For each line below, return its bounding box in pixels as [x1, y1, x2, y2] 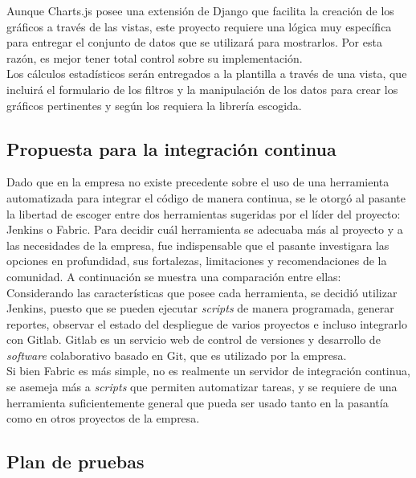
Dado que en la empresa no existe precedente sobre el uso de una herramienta [6, 174, 389, 190]
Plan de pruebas [6, 449, 145, 474]
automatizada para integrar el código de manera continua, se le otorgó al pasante [6, 189, 406, 206]
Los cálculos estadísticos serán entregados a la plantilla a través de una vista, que [6, 65, 407, 82]
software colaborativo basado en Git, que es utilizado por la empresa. [6, 346, 347, 363]
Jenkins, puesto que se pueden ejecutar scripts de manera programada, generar [6, 300, 394, 317]
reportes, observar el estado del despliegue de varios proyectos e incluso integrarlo [6, 315, 407, 332]
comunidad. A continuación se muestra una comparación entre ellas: [6, 268, 341, 284]
